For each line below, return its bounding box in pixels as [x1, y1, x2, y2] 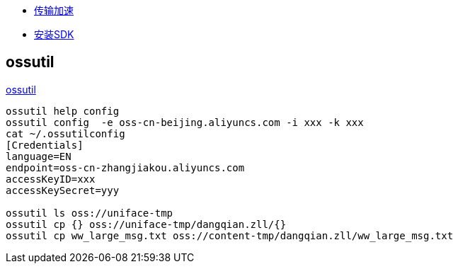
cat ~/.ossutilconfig [6, 127, 125, 139]
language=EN [6, 150, 71, 162]
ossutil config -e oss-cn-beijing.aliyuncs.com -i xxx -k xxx [6, 116, 364, 128]
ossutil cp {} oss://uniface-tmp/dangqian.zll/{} [6, 218, 287, 230]
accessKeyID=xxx [6, 173, 96, 185]
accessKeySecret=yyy [6, 184, 120, 196]
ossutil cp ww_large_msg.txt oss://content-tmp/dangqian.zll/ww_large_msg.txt [6, 229, 454, 241]
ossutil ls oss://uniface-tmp [6, 207, 173, 219]
